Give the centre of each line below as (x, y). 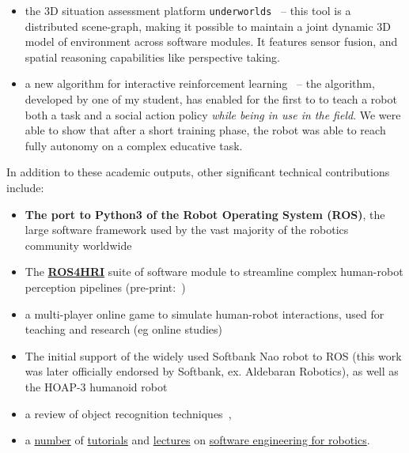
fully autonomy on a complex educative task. (134, 145)
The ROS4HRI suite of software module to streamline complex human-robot (214, 272)
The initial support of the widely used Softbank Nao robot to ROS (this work (213, 355)
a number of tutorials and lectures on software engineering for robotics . (197, 440)
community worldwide (78, 245)
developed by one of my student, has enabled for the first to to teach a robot (211, 99)
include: (25, 187)
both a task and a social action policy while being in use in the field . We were (213, 114)
